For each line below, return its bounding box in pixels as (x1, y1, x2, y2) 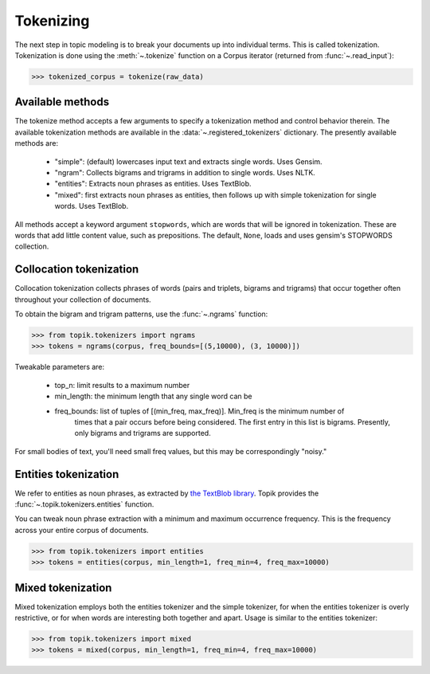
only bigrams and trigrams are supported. (74, 429, 211, 438)
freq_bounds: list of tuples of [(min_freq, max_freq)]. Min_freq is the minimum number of (54, 406, 345, 416)
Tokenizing (14, 12, 90, 29)
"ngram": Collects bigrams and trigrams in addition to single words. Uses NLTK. (54, 167, 316, 177)
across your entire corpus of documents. (14, 525, 149, 535)
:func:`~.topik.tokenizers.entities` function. (14, 500, 154, 509)
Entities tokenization (14, 467, 119, 481)
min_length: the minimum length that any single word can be (54, 391, 252, 402)
